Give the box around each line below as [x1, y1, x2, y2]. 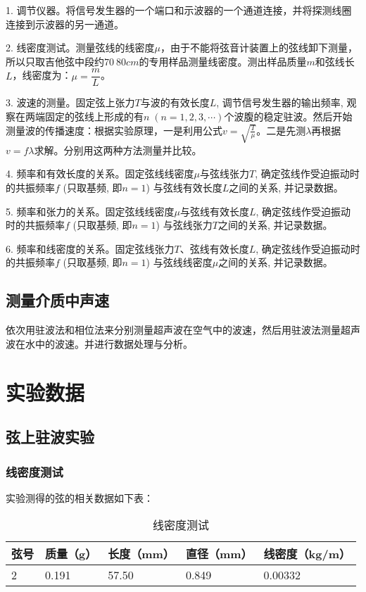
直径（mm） [185, 546, 253, 562]
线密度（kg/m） [263, 546, 351, 562]
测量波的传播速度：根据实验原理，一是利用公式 [6, 122, 222, 137]
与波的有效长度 [140, 95, 210, 110]
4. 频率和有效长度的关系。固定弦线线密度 [6, 166, 194, 181]
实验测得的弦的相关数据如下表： [6, 490, 153, 505]
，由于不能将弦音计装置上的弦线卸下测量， [160, 40, 358, 55]
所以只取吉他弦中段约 [6, 53, 104, 68]
